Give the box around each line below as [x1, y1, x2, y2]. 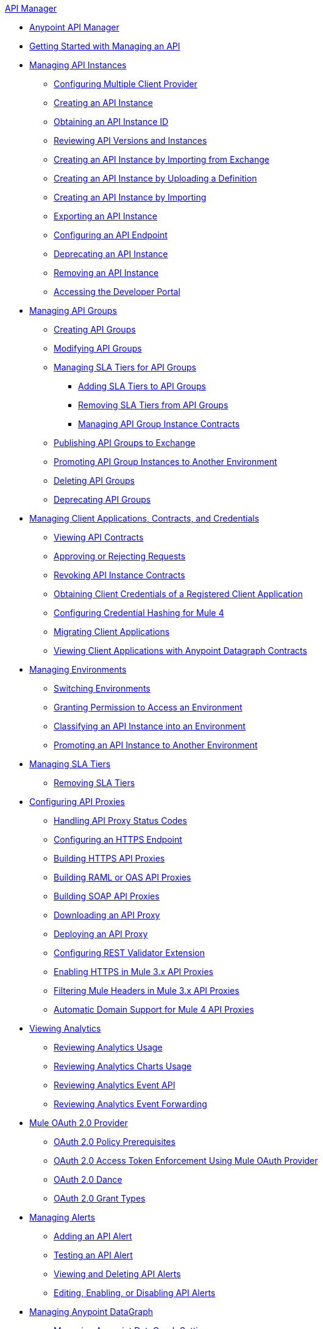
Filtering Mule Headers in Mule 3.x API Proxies [54, 985, 240, 996]
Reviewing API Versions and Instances [54, 135, 207, 146]
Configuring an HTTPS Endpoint [54, 834, 182, 845]
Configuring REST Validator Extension [54, 948, 205, 958]
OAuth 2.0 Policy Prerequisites [54, 1136, 176, 1147]
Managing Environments [29, 664, 127, 675]
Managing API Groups [29, 305, 117, 316]
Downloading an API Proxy [54, 910, 160, 920]
